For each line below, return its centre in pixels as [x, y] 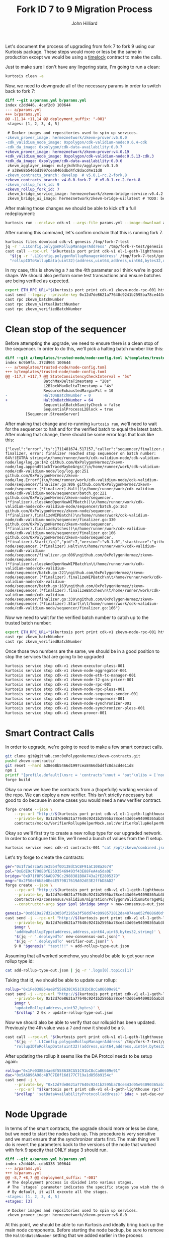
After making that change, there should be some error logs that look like [80, 435]
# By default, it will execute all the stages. [58, 1192]
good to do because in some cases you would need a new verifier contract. [83, 800]
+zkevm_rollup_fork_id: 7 [32, 189]
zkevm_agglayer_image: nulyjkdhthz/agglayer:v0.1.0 [63, 166]
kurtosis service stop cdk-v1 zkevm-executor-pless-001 [65, 666]
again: [12, 1061]
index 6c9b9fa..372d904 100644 [38, 363]
